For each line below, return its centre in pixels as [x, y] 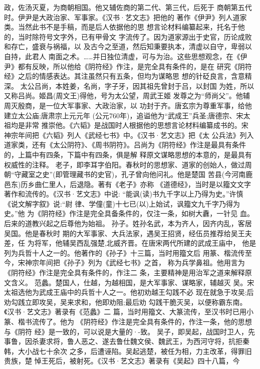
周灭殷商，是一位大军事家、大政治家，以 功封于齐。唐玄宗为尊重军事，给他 [128, 105]
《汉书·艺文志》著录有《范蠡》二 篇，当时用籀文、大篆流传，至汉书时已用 [125, 312]
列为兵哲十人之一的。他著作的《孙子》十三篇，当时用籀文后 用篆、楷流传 [124, 252]
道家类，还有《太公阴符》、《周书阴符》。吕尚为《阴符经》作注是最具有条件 [125, 145]
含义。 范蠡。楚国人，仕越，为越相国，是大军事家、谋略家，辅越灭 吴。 [129, 282]
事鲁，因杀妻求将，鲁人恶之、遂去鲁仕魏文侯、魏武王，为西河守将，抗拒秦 [127, 341]
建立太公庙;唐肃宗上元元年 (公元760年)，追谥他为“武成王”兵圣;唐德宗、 [120, 115]
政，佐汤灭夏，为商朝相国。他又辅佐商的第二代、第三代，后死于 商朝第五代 [128, 7]
